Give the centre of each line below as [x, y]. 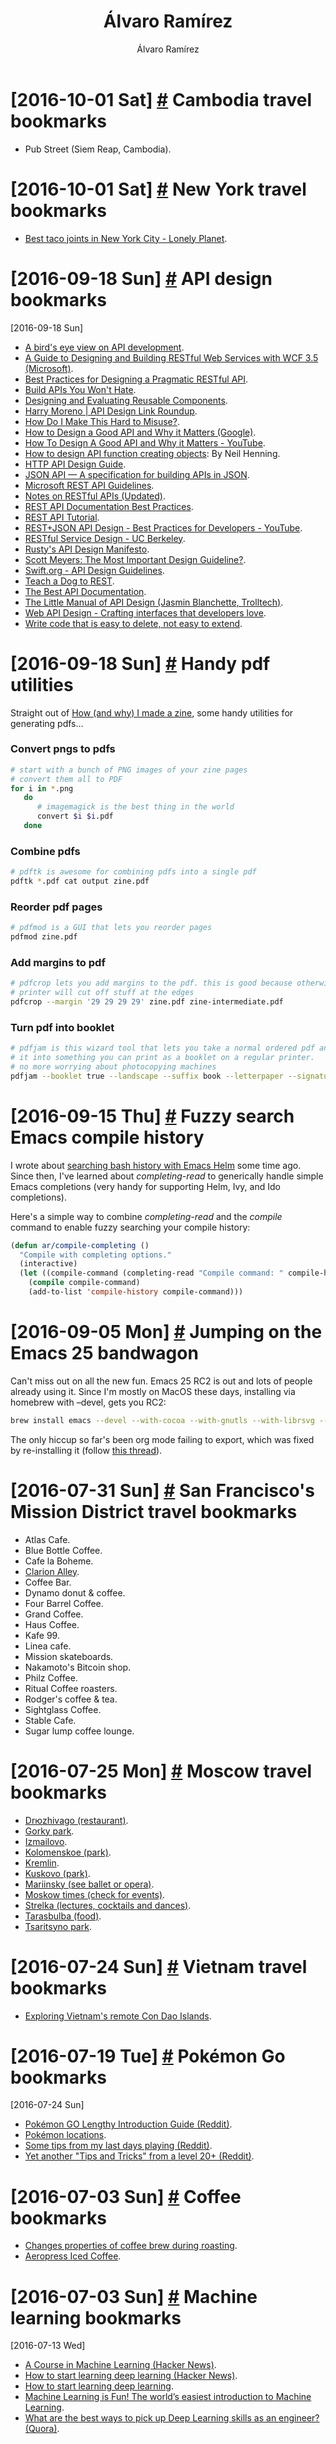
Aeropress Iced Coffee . [73, 2256]
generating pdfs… [47, 723]
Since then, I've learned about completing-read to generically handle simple [167, 1176]
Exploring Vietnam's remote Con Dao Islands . [118, 2016]
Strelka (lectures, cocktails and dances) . [108, 1905]
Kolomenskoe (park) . [68, 1852]
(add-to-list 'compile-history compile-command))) [136, 1292]
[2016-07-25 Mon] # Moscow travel [161, 1771]
